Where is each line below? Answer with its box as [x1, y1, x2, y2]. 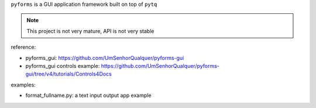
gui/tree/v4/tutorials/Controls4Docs [25, 70, 112, 78]
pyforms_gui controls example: [25, 62, 100, 69]
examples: [11, 81, 36, 88]
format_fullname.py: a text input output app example [25, 92, 152, 99]
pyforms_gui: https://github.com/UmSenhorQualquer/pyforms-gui [25, 54, 184, 61]
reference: [11, 44, 36, 51]
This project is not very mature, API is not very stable [26, 27, 154, 34]
